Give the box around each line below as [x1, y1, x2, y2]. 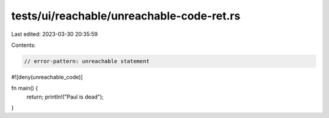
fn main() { [11, 85, 38, 92]
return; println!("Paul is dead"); [26, 93, 104, 100]
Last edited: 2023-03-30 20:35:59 [11, 30, 98, 38]
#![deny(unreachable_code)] [11, 73, 83, 80]
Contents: [11, 41, 36, 49]
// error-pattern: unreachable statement [24, 58, 150, 64]
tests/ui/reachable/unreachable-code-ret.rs [11, 9, 241, 23]
